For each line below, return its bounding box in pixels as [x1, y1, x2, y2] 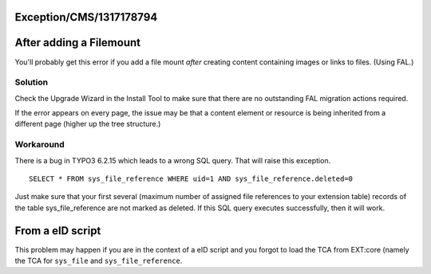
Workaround [14, 139, 65, 151]
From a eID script [14, 224, 101, 237]
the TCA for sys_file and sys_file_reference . [14, 256, 183, 266]
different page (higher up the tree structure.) [14, 119, 161, 129]
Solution [14, 76, 49, 88]
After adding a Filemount [14, 36, 141, 49]
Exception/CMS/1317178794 [14, 10, 158, 24]
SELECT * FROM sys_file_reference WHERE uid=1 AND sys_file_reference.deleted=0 [29, 174, 354, 183]
